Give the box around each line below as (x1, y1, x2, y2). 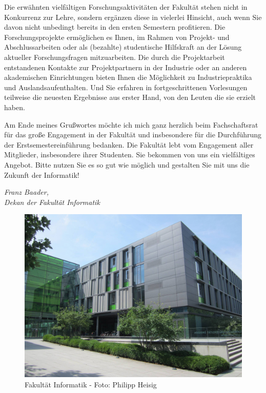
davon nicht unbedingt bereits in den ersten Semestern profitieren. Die (4, 22, 226, 32)
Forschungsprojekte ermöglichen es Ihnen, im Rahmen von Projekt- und (4, 31, 230, 42)
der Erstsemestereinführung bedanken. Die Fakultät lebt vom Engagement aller (4, 139, 254, 150)
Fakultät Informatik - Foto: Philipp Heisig (25, 379, 157, 389)
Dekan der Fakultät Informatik (4, 196, 100, 207)
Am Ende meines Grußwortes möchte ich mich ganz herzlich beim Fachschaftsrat (4, 119, 258, 130)
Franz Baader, (4, 187, 49, 197)
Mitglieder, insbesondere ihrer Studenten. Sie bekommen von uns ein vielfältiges (4, 149, 255, 160)
